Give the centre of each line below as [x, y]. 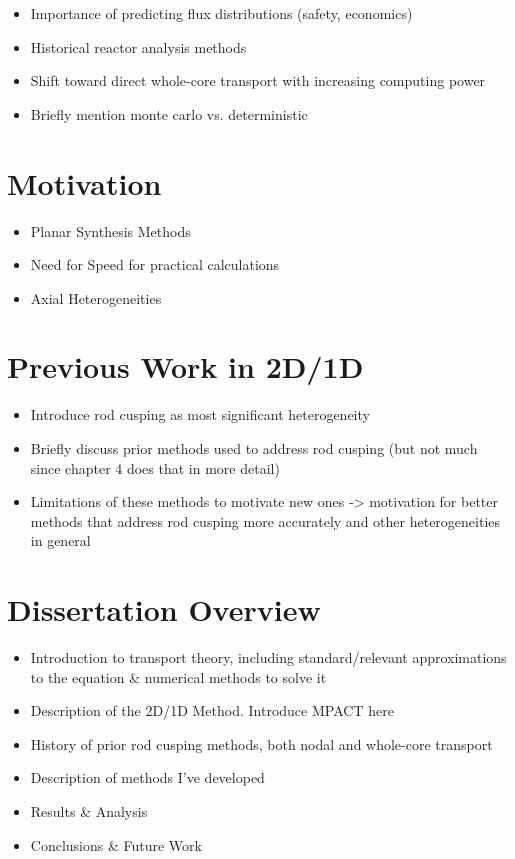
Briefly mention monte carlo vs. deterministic [169, 113]
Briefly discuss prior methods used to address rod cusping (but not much [254, 448]
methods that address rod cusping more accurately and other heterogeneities [265, 520]
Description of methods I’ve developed [147, 777]
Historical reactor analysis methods [138, 46]
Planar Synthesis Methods [110, 230]
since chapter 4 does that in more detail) [155, 467]
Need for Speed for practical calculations [155, 264]
